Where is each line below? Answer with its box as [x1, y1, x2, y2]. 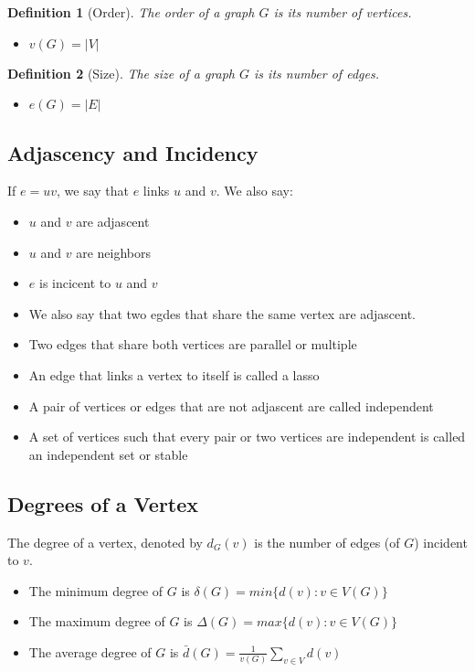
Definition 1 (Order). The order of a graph [7, 3, 255, 21]
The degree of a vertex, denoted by [7, 532, 203, 551]
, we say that [57, 181, 130, 200]
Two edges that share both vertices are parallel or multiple [28, 335, 357, 354]
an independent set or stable [28, 444, 188, 464]
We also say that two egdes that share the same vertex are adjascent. [28, 304, 417, 323]
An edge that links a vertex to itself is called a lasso [28, 365, 320, 384]
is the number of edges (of [254, 532, 400, 551]
